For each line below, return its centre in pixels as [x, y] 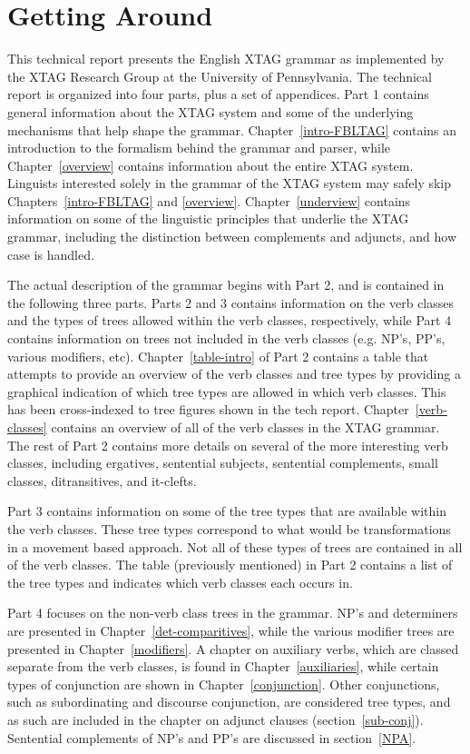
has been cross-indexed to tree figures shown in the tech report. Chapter [208, 409]
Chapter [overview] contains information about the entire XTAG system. [211, 165]
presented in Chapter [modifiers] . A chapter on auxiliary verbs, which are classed [233, 648]
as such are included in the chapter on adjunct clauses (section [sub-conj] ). [215, 719]
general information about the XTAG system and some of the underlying [211, 111]
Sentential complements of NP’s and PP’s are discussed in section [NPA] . [212, 737]
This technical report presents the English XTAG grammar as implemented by [226, 59]
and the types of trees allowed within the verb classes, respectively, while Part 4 [230, 320]
